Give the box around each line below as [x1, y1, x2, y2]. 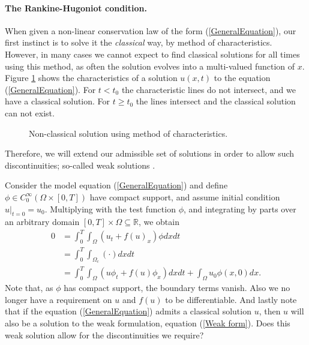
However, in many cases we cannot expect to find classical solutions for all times [5, 47, 300, 60]
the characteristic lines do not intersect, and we [121, 83, 296, 95]
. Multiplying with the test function [44, 202, 176, 215]
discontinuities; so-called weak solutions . [5, 158, 155, 171]
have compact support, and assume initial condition [89, 190, 280, 203]
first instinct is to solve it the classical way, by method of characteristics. [5, 36, 272, 49]
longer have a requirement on [5, 293, 112, 305]
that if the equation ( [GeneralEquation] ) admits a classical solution [5, 305, 251, 317]
